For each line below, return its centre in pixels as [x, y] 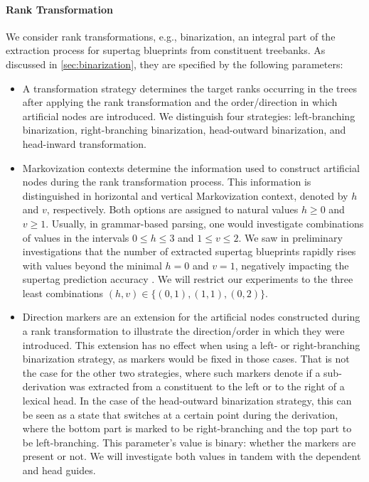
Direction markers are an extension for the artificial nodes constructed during [191, 317]
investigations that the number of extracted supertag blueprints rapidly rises [189, 251]
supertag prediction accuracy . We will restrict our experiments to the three [188, 279]
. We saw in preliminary [290, 237]
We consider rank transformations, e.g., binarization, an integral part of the [171, 36]
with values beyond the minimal [92, 265]
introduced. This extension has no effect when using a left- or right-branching [191, 344]
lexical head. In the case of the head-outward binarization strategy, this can [187, 401]
